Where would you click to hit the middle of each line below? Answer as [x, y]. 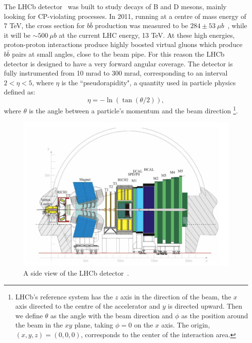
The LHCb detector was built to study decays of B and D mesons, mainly [115, 6]
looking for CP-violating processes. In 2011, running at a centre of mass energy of [125, 16]
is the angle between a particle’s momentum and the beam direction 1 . [133, 109]
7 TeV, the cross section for [44, 25]
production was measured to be [142, 25]
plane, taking [94, 325]
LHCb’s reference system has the [64, 296]
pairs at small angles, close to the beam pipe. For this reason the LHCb [118, 54]
